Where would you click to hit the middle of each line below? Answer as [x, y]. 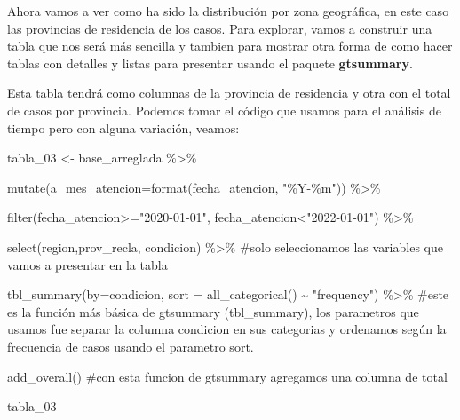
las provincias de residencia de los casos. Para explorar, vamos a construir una [220, 28]
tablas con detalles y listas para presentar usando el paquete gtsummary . [210, 63]
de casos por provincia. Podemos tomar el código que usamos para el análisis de [224, 110]
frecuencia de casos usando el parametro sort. [131, 346]
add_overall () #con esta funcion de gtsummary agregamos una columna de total [227, 376]
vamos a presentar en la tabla [87, 264]
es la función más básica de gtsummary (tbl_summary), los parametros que [213, 311]
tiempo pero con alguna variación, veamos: [123, 127]
